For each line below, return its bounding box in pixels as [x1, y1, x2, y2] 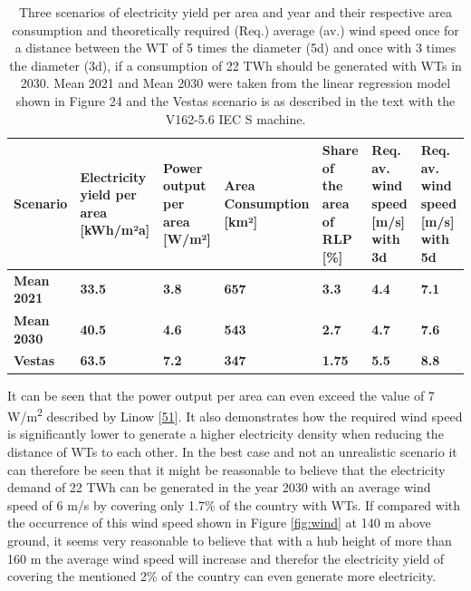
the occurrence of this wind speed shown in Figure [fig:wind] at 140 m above [7, 513, 431, 532]
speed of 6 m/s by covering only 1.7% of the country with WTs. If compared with [7, 495, 461, 514]
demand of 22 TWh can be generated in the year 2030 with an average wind [7, 478, 431, 497]
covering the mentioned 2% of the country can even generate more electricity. [7, 567, 437, 586]
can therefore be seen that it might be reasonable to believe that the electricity [7, 460, 446, 479]
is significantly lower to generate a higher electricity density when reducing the [7, 424, 444, 443]
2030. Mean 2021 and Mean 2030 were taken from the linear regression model [20, 73, 451, 92]
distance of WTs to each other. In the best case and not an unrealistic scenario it [7, 441, 457, 460]
